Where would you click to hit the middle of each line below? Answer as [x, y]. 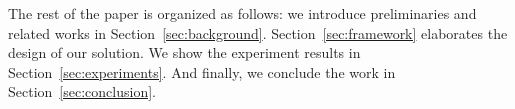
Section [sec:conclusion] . [82, 91]
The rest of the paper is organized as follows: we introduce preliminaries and [242, 13]
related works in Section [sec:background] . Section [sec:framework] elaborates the [258, 32]
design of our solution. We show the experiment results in [184, 52]
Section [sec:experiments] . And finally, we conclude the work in [202, 71]
